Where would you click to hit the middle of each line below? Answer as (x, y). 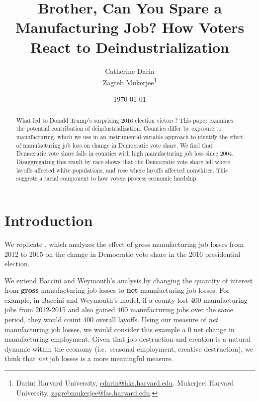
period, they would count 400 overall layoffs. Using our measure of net (111, 319)
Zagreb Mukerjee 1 (130, 82)
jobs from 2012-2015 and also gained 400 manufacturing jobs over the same (119, 309)
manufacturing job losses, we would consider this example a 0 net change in (120, 329)
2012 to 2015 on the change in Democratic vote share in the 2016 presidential (123, 254)
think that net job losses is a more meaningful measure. (89, 358)
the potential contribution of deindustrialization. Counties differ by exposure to (119, 128)
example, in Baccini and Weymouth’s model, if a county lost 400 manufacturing (126, 300)
